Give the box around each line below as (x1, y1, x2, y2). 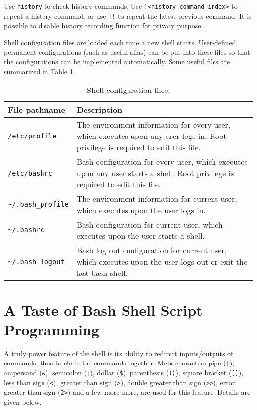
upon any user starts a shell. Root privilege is (76, 167, 234, 179)
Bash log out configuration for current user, (76, 244, 227, 256)
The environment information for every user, (76, 119, 231, 131)
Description (76, 104, 123, 116)
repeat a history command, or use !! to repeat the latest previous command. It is (4, 10, 252, 21)
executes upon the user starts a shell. (76, 230, 205, 242)
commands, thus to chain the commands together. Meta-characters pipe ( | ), (4, 358, 235, 368)
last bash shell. (76, 267, 128, 279)
